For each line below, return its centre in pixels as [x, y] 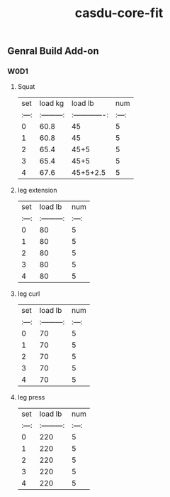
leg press [31, 397]
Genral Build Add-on [53, 51]
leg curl [29, 294]
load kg [52, 103]
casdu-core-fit [119, 13]
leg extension [37, 191]
